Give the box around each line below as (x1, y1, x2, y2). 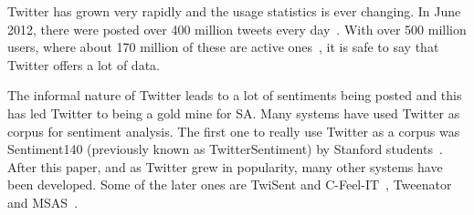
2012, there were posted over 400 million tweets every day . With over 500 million (7, 19, 467, 38)
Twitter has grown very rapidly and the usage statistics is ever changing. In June (7, 2, 461, 20)
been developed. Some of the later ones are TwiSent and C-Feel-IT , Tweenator (7, 175, 452, 194)
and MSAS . (7, 192, 79, 211)
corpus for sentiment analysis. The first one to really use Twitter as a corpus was (7, 121, 460, 140)
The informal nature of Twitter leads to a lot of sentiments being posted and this (7, 86, 462, 105)
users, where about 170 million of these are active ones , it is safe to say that (7, 37, 439, 56)
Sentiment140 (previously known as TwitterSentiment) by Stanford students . (7, 139, 443, 159)
